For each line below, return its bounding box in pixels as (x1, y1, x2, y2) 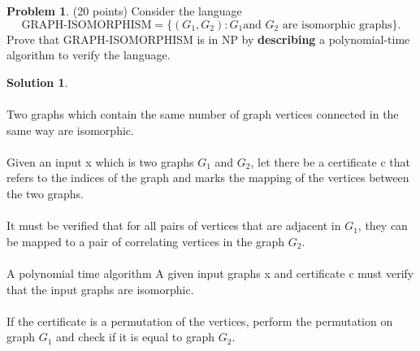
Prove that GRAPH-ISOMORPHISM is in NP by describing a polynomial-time (6, 30, 410, 47)
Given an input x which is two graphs (6, 153, 194, 170)
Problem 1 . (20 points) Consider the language (6, 2, 242, 19)
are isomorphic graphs (282, 19, 392, 31)
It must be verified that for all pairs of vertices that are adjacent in (6, 217, 341, 234)
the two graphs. (6, 184, 84, 201)
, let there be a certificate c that (250, 153, 410, 170)
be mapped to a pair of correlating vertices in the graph (6, 232, 285, 249)
